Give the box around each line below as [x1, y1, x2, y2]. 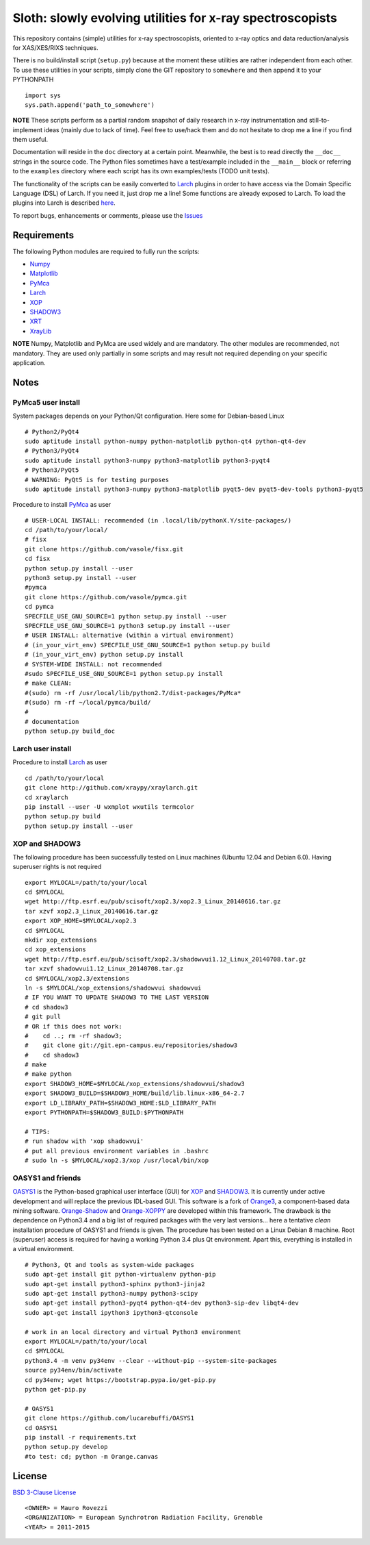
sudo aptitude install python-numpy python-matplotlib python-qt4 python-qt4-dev [25, 437, 306, 445]
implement [12, 125, 43, 134]
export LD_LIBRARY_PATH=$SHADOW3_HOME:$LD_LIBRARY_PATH [25, 1099, 216, 1107]
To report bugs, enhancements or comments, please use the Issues [12, 211, 203, 219]
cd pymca [25, 603, 54, 611]
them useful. [12, 136, 48, 144]
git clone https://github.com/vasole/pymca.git [25, 593, 187, 601]
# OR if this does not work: [25, 1022, 122, 1030]
